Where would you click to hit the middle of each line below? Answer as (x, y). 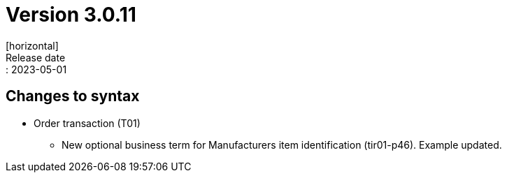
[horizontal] (32, 45)
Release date (36, 57)
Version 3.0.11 (71, 15)
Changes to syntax (73, 96)
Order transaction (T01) (87, 123)
